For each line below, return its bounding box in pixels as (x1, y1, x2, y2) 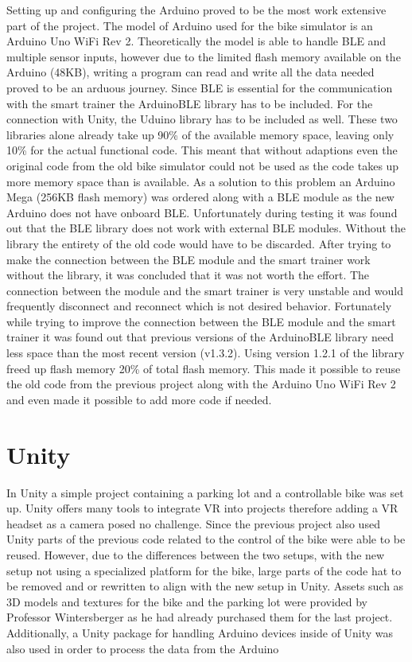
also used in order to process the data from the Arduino (6, 640, 279, 656)
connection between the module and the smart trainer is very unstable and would (6, 282, 403, 298)
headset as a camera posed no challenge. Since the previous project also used (6, 515, 380, 532)
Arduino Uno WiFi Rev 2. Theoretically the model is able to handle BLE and (6, 33, 387, 49)
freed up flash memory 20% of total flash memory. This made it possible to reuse (6, 360, 401, 376)
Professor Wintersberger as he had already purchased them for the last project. (6, 609, 393, 625)
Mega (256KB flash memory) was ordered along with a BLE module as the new (6, 189, 395, 205)
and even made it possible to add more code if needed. (6, 391, 272, 407)
